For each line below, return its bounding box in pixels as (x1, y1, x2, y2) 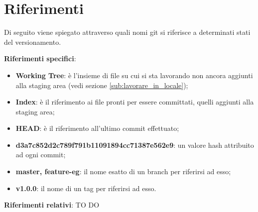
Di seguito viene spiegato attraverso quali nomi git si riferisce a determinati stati (4, 27, 251, 37)
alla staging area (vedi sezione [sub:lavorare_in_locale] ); (15, 80, 188, 90)
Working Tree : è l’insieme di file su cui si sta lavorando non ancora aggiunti (15, 70, 253, 80)
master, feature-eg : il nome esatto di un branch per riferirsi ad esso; (15, 166, 231, 177)
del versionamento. (4, 36, 61, 47)
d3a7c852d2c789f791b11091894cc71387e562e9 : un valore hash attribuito (15, 139, 254, 150)
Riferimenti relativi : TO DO (4, 200, 100, 210)
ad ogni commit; (15, 149, 66, 160)
